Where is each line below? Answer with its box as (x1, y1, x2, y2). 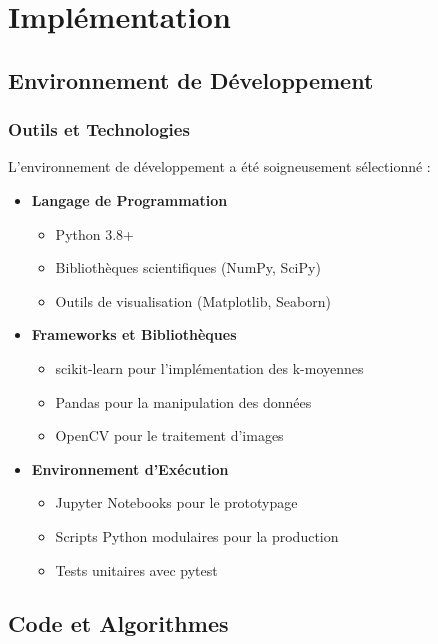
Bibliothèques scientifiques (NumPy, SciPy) (55, 257, 321, 278)
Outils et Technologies (8, 117, 190, 142)
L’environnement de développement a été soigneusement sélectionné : (8, 156, 431, 177)
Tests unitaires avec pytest (55, 559, 218, 580)
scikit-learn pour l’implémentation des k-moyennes (55, 357, 364, 378)
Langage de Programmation (31, 189, 228, 210)
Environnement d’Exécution (31, 458, 229, 479)
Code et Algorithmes (8, 608, 229, 639)
